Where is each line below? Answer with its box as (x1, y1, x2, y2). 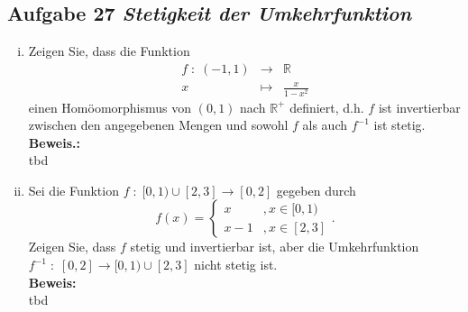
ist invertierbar (378, 97, 461, 116)
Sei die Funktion (28, 180, 119, 199)
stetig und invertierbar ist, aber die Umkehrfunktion (130, 237, 419, 256)
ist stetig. (373, 115, 426, 134)
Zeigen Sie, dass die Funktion (28, 41, 190, 60)
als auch (302, 115, 347, 134)
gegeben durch (276, 180, 356, 199)
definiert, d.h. (289, 97, 364, 116)
